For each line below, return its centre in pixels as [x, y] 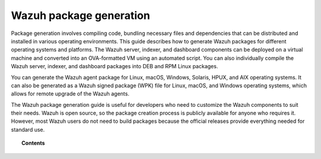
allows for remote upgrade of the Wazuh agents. [70, 94]
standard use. [28, 129]
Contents [33, 143]
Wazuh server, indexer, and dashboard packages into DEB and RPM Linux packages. [114, 66]
